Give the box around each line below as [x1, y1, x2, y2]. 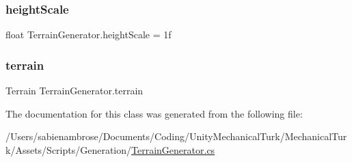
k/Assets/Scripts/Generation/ [5, 142, 132, 157]
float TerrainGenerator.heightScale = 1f [5, 27, 172, 42]
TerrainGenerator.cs [131, 142, 215, 157]
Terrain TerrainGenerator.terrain [5, 83, 144, 98]
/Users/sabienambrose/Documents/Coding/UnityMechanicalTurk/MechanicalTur [5, 129, 347, 144]
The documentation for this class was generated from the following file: [5, 106, 303, 120]
